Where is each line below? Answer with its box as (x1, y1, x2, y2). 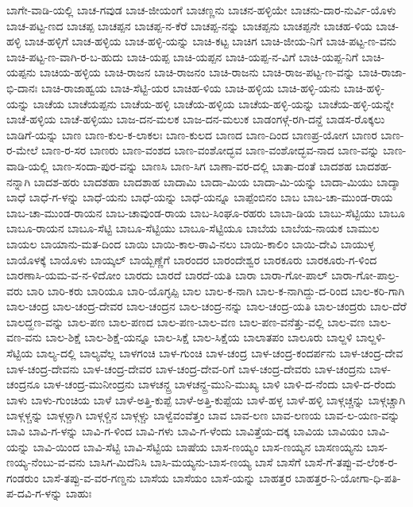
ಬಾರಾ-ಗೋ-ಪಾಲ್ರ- (331, 267, 399, 283)
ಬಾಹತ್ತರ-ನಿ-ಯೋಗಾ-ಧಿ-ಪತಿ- (295, 469, 401, 486)
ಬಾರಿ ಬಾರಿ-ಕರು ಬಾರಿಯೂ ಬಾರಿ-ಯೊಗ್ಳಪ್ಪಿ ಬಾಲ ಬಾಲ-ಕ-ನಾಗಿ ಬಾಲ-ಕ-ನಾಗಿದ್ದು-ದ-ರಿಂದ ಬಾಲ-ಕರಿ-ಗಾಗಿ (26, 282, 405, 298)
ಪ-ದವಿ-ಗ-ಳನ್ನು (6, 485, 63, 501)
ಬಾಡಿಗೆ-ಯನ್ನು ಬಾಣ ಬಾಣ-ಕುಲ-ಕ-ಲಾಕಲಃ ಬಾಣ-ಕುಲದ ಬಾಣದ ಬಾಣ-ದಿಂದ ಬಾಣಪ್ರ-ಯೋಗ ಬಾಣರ (6, 126, 377, 142)
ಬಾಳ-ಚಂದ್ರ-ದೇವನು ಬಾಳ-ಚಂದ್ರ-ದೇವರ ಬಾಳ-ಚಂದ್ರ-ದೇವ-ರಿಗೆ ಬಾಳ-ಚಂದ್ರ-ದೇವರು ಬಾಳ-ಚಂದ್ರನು (6, 360, 366, 376)
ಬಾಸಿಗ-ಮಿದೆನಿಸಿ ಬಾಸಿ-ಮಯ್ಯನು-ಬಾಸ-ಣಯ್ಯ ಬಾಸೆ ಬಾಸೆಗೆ (89, 454, 301, 470)
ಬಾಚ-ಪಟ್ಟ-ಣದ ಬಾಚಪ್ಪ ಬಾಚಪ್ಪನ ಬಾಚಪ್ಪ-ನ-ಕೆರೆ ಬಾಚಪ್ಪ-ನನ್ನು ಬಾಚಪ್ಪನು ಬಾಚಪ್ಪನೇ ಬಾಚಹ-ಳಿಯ (6, 17, 372, 33)
